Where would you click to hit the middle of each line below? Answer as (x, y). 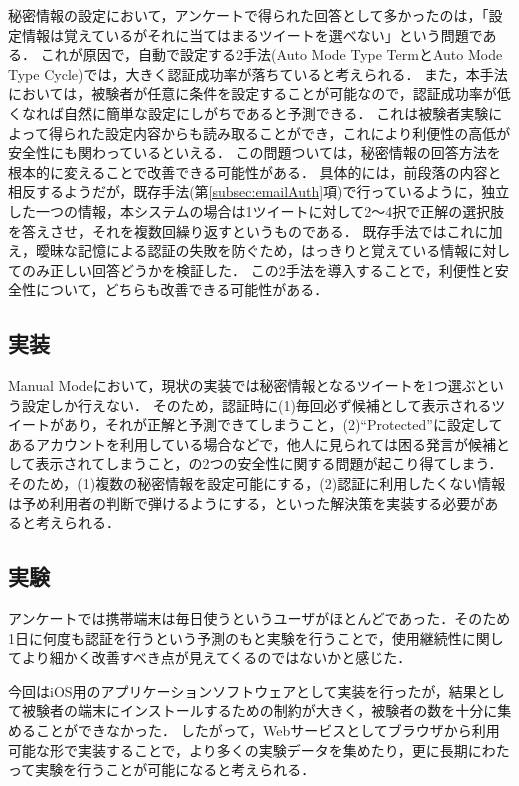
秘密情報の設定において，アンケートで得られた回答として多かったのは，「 (248, 15)
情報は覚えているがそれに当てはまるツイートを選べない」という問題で (252, 34)
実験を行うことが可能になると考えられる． (175, 769)
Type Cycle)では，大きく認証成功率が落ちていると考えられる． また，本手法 (258, 73)
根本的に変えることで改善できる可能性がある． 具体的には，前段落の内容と (255, 171)
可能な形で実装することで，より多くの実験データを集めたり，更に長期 (238, 749)
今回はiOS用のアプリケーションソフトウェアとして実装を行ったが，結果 (242, 690)
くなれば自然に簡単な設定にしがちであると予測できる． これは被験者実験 (248, 112)
